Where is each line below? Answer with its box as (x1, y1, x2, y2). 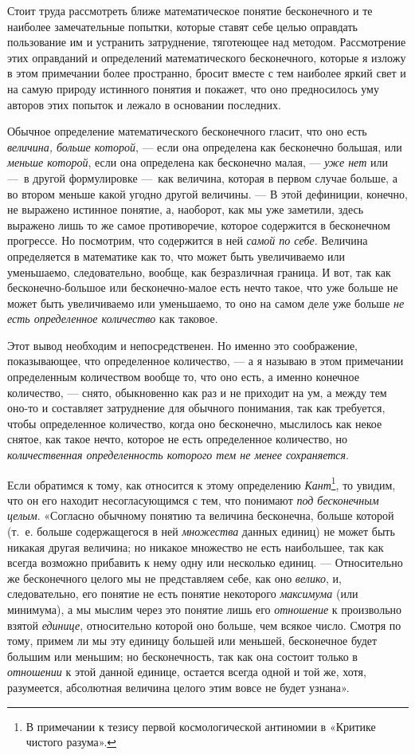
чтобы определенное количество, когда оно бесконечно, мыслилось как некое (7, 415, 382, 431)
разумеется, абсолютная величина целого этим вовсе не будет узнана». (7, 679, 350, 695)
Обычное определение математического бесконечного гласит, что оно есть (7, 123, 367, 140)
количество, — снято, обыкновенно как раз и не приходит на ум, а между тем (7, 383, 387, 400)
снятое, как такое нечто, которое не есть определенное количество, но (7, 431, 347, 447)
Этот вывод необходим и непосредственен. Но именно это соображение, (7, 336, 358, 353)
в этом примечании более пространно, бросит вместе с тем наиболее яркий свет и (7, 65, 406, 81)
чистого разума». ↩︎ (25, 733, 117, 750)
